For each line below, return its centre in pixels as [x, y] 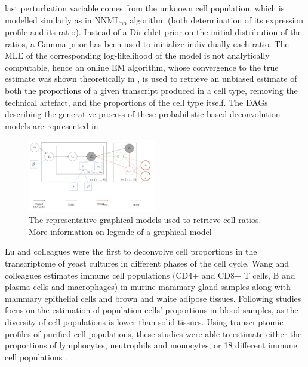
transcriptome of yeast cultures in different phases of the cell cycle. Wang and [147, 263]
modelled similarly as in [48, 19]
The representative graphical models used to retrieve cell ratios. [145, 220]
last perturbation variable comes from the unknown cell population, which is [145, 8]
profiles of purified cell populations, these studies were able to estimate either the [153, 333]
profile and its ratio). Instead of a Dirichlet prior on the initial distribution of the [153, 32]
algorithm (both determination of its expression [217, 19]
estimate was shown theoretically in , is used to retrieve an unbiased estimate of [151, 79]
